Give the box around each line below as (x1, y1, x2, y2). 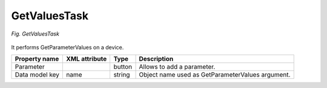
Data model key (15, 71, 60, 79)
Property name (15, 55, 59, 63)
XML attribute (66, 55, 107, 63)
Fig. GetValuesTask (11, 30, 60, 37)
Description (139, 55, 174, 63)
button (113, 63, 133, 71)
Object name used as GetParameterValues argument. (139, 71, 291, 79)
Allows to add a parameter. (139, 63, 216, 71)
